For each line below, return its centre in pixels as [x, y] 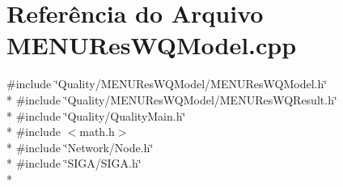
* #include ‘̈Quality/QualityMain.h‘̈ [96, 115]
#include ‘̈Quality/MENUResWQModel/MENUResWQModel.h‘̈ [167, 84]
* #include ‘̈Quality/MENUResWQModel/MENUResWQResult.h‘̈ [172, 99]
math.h [97, 132]
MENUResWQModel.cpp [152, 45]
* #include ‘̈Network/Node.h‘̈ [80, 147]
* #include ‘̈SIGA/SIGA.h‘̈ [74, 163]
